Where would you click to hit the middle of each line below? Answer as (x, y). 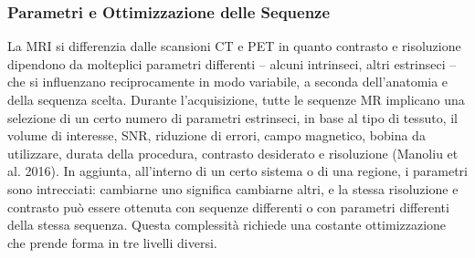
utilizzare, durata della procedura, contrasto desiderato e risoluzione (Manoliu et (233, 153)
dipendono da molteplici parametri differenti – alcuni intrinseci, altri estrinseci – (232, 63)
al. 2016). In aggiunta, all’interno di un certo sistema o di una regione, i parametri (237, 171)
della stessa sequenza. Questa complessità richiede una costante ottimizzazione (227, 225)
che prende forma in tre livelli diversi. (112, 242)
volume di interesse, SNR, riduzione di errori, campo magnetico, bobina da (216, 135)
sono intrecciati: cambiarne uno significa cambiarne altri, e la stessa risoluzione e (233, 188)
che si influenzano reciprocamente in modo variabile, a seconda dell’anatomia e (228, 82)
